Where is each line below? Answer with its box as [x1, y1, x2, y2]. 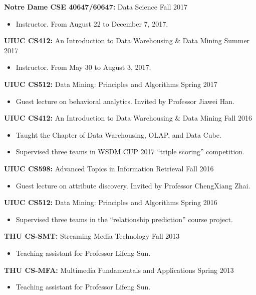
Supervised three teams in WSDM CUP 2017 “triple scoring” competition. [16, 146, 244, 157]
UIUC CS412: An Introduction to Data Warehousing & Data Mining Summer [4, 35, 250, 46]
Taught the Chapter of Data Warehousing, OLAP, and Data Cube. [16, 129, 221, 140]
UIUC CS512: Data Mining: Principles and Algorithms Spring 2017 [4, 78, 217, 89]
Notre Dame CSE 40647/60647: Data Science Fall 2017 [4, 2, 188, 12]
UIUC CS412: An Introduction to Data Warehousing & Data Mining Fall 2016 [4, 113, 252, 123]
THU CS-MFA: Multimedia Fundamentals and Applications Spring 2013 [4, 264, 234, 275]
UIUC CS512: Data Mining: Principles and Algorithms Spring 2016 [4, 197, 217, 208]
